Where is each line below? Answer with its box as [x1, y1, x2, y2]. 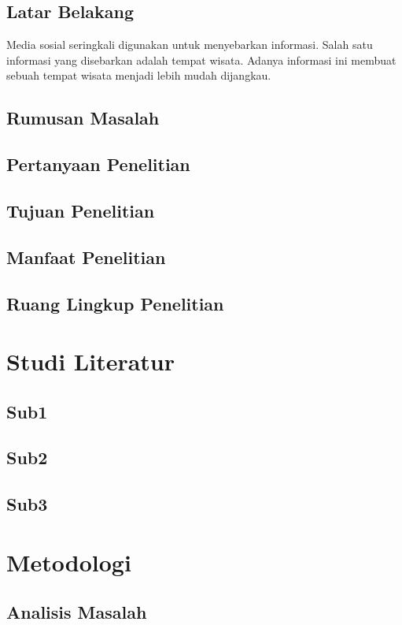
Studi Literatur [6, 345, 175, 378]
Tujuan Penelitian [6, 198, 155, 222]
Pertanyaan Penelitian [6, 152, 190, 177]
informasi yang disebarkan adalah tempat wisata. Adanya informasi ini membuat [6, 51, 396, 68]
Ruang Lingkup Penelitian [6, 291, 224, 315]
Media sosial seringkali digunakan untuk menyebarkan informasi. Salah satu [6, 36, 373, 53]
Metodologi [6, 545, 131, 578]
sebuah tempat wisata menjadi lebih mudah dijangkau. [6, 67, 271, 84]
